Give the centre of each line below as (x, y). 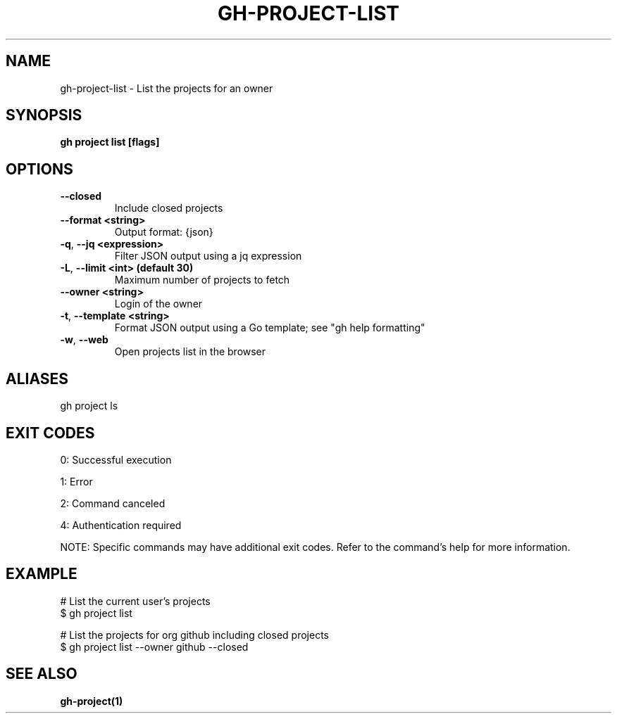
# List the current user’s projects (135, 601)
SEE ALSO (42, 674)
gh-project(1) (92, 701)
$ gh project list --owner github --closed (154, 647)
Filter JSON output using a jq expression (208, 256)
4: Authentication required (121, 525)
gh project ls (89, 406)
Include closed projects (169, 208)
